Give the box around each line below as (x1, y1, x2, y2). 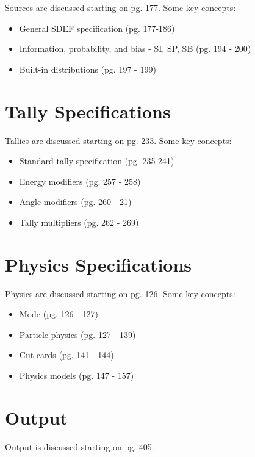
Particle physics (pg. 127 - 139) (19, 328, 136, 340)
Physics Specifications (5, 251, 192, 276)
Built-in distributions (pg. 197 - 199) (19, 62, 156, 75)
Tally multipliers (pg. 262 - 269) (19, 215, 139, 228)
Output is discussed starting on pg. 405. (5, 440, 154, 453)
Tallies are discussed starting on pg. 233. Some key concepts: (5, 134, 232, 146)
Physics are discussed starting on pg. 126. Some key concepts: (5, 287, 235, 300)
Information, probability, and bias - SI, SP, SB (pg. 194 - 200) (19, 42, 251, 55)
